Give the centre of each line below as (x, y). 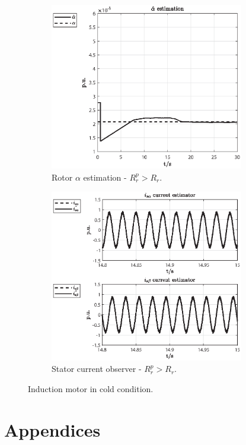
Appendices (52, 429)
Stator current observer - (97, 369)
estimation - (105, 177)
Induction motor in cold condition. (91, 388)
